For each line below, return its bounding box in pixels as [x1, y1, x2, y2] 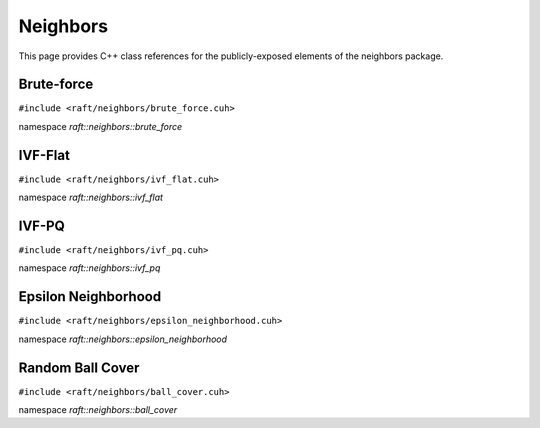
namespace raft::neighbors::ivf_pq [18, 262, 161, 274]
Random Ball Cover [18, 359, 140, 376]
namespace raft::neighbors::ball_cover [18, 404, 178, 416]
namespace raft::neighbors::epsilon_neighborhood [18, 333, 228, 345]
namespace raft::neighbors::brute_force [18, 120, 183, 132]
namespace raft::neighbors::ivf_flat [18, 191, 164, 204]
